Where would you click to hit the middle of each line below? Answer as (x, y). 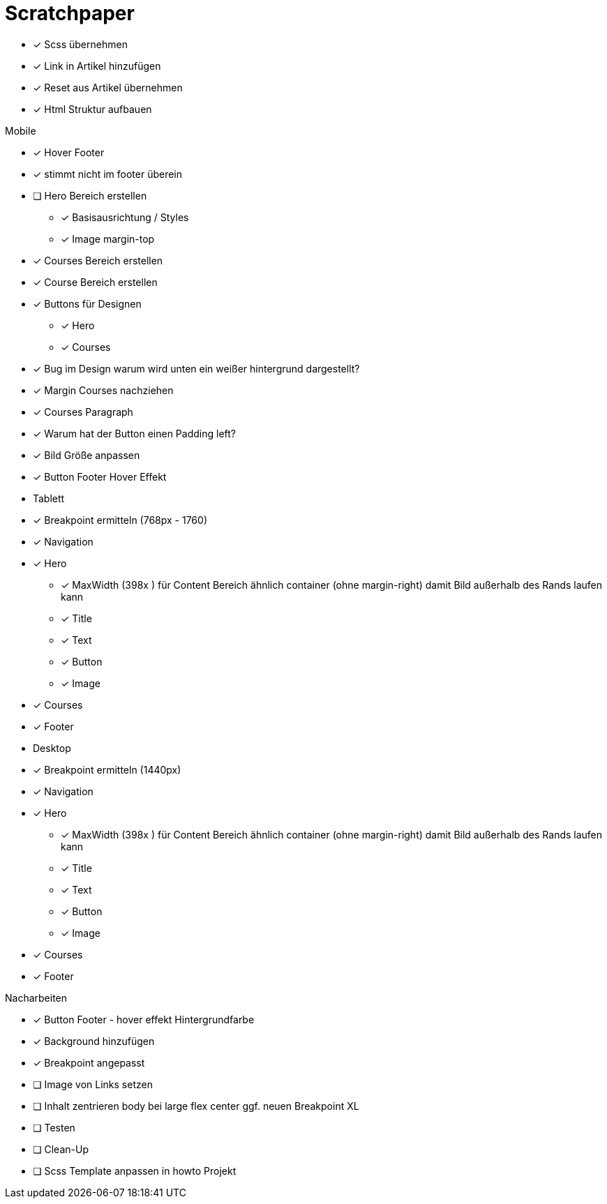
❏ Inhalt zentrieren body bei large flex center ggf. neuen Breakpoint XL (196, 1106)
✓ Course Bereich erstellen (95, 282)
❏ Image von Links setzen (93, 1084)
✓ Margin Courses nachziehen (103, 390)
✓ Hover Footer (69, 152)
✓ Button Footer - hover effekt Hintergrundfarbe (144, 1019)
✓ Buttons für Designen (87, 303)
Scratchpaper (70, 13)
